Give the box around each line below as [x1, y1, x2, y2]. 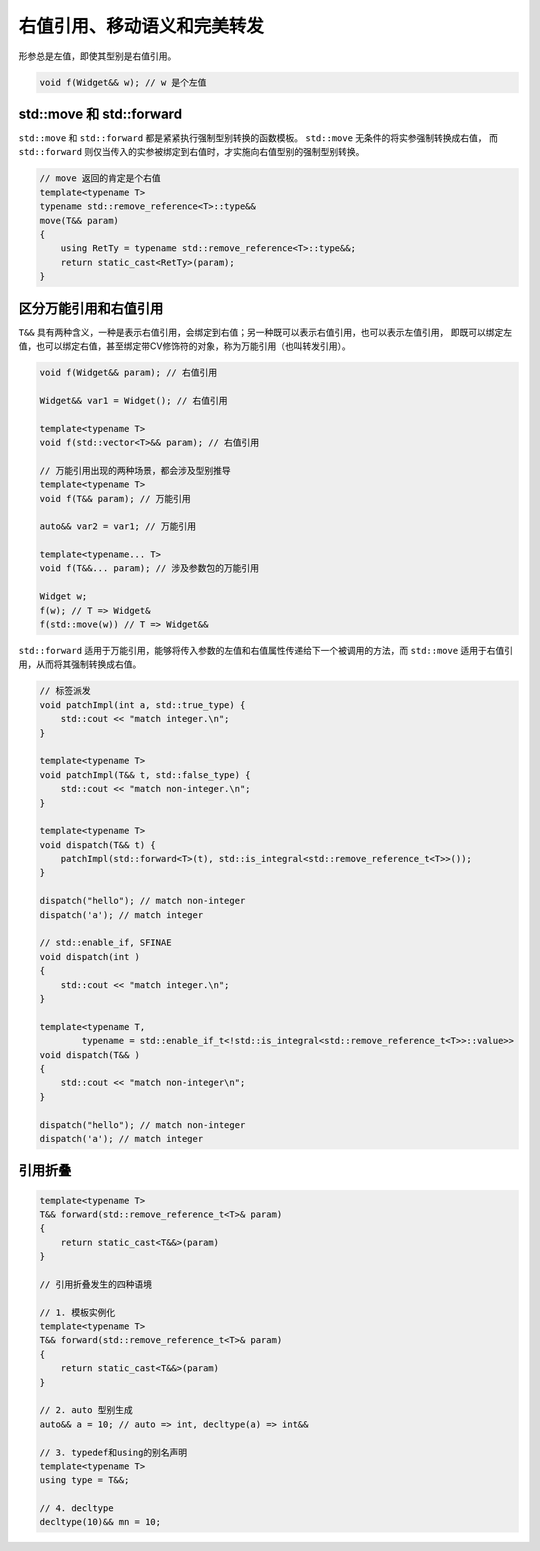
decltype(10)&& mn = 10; [39, 1516, 162, 1528]
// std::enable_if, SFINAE [39, 937, 172, 949]
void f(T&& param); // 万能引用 [39, 493, 192, 504]
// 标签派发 [39, 685, 91, 697]
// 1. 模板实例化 [39, 1306, 116, 1318]
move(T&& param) [39, 215, 120, 226]
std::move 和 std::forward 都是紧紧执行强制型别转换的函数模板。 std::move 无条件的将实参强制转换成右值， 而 [18, 132, 499, 144]
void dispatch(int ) [39, 951, 140, 962]
